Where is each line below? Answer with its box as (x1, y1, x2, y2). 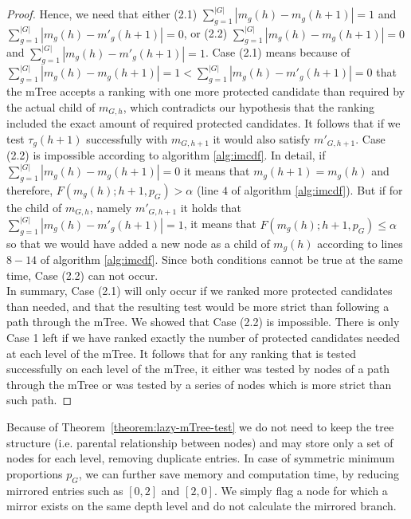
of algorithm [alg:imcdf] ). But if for (231, 181, 403, 198)
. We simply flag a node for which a (213, 482, 388, 498)
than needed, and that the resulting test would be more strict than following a (6, 297, 389, 314)
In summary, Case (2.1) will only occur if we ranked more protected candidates (6, 282, 393, 299)
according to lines (317, 234, 403, 251)
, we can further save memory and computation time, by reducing (78, 465, 400, 482)
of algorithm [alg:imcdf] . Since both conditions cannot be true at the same (40, 251, 403, 267)
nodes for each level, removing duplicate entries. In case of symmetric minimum (6, 450, 395, 466)
